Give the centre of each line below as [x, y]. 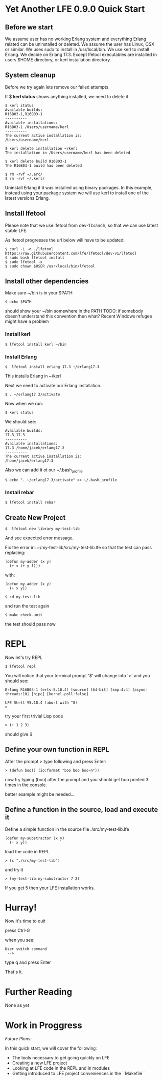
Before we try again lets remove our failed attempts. [58, 87]
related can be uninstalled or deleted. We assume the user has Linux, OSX [80, 44]
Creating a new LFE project [40, 1063]
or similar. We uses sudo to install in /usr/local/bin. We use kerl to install [77, 49]
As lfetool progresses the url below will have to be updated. [65, 240]
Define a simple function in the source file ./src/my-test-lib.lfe [67, 829]
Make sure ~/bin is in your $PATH [39, 293]
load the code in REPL [27, 851]
